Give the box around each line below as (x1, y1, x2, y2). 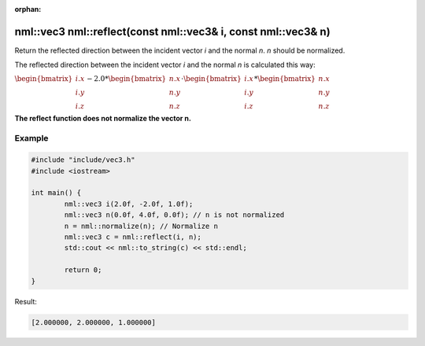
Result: (14, 296, 37, 306)
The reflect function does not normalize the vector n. (14, 113, 192, 123)
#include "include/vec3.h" (31, 156, 135, 164)
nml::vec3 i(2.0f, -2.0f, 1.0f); (64, 199, 194, 208)
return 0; (64, 266, 102, 274)
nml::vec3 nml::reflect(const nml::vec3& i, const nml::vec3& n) (14, 24, 331, 39)
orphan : (14, 5, 42, 13)
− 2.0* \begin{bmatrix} (87, 74, 167, 83)
